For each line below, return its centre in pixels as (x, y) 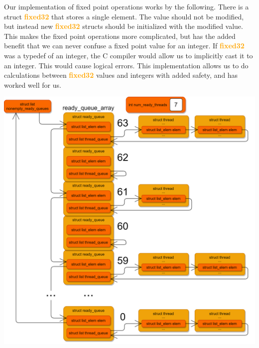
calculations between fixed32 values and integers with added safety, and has (121, 75)
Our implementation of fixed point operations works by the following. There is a (127, 6)
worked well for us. (33, 85)
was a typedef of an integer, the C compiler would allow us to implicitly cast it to (129, 55)
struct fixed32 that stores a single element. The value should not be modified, (124, 16)
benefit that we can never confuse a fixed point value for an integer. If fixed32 (124, 46)
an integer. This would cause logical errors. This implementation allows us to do (126, 65)
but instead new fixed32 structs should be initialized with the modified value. (124, 26)
